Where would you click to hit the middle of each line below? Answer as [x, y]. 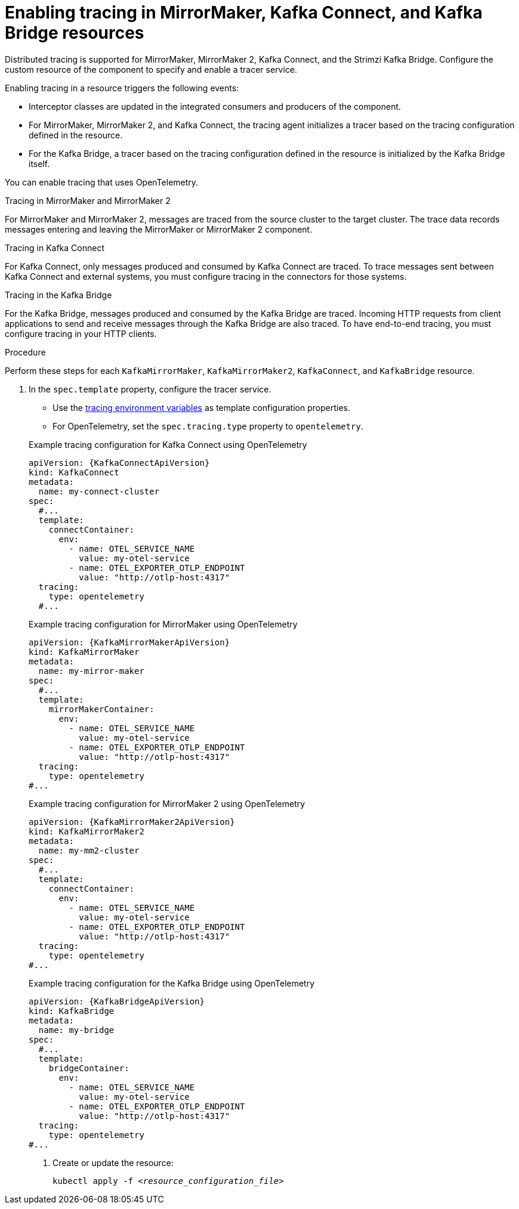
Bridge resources [75, 33]
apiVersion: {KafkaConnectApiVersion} [119, 463]
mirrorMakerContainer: [101, 709]
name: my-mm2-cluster [89, 850]
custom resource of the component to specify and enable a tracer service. [151, 69]
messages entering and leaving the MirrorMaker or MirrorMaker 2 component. [159, 229]
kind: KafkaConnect [74, 472]
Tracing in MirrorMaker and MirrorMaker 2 [88, 200]
